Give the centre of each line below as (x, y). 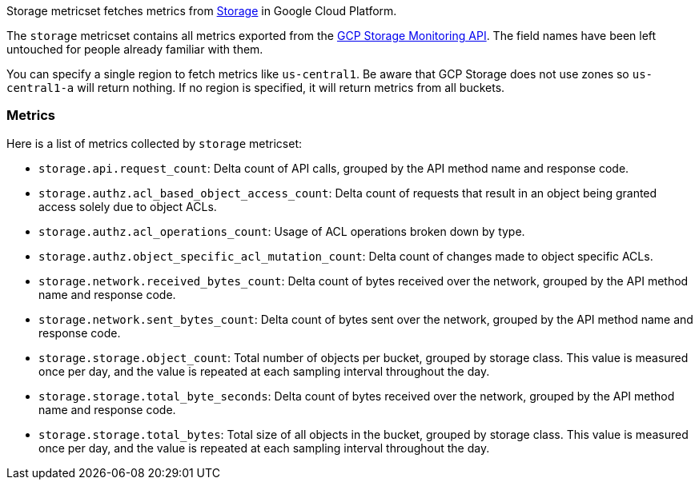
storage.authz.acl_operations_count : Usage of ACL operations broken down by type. (282, 231)
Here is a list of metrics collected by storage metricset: (155, 143)
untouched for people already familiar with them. (135, 49)
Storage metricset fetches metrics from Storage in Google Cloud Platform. (202, 11)
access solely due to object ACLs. (128, 206)
